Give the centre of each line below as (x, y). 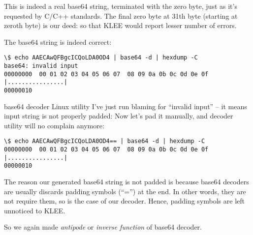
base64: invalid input (41, 66)
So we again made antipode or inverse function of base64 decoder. (103, 227)
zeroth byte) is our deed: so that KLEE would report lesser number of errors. (120, 25)
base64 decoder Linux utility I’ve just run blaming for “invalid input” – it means (126, 106)
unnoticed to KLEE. (35, 210)
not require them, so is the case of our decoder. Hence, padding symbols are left (124, 201)
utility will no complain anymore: (54, 125)
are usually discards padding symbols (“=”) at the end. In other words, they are (125, 191)
